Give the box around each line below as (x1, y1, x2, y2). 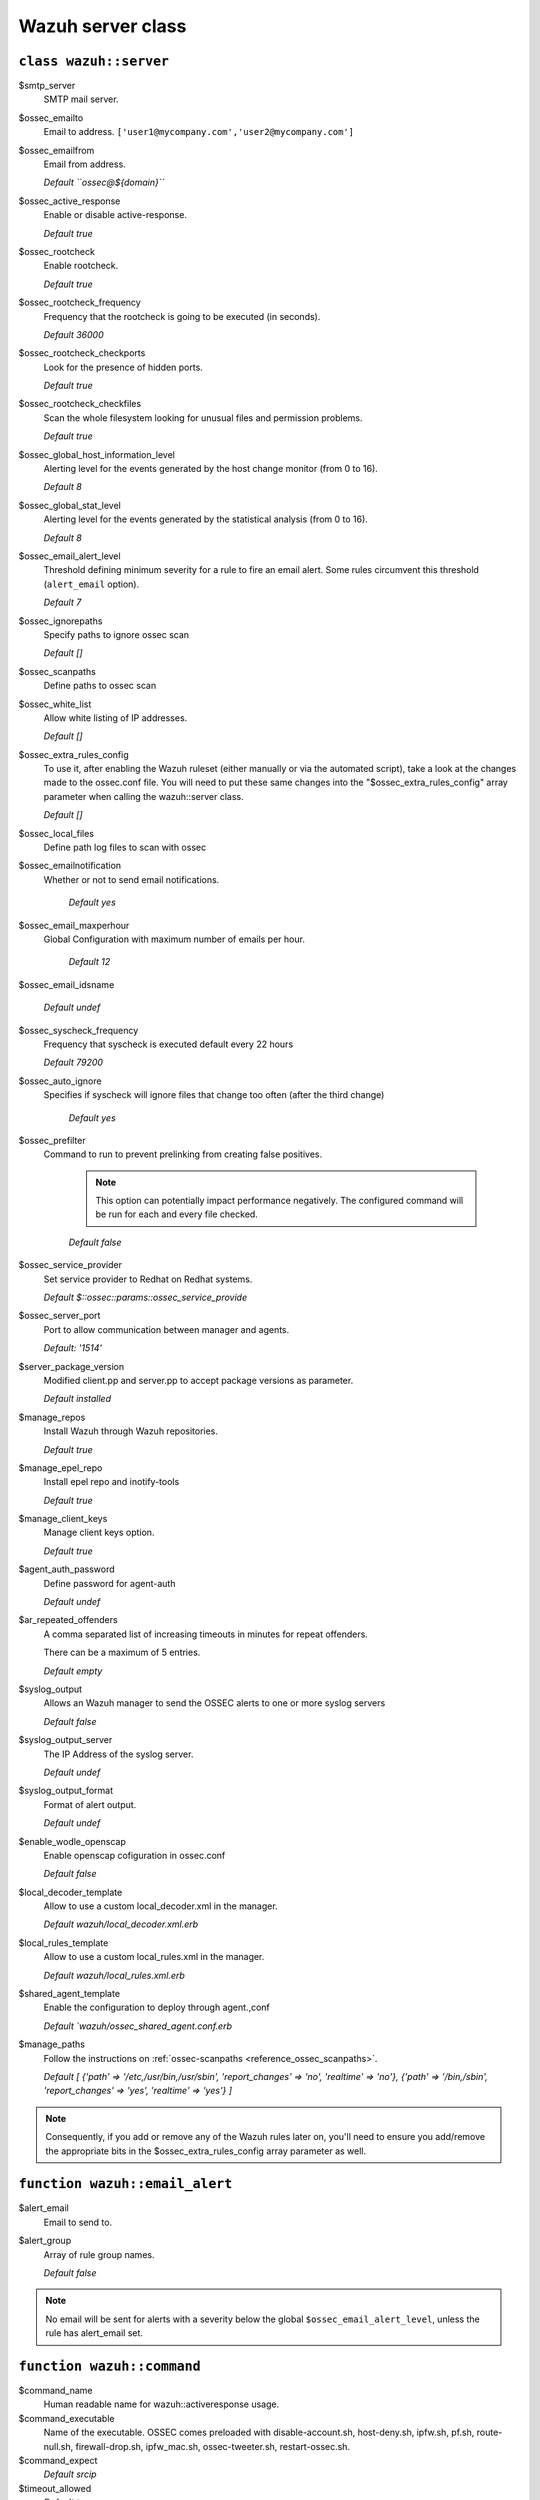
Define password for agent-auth (43, 1577, 176, 1589)
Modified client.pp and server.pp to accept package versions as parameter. (43, 1374, 354, 1386)
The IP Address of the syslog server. (43, 1748, 194, 1760)
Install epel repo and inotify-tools (43, 1476, 180, 1488)
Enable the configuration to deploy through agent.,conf (43, 2001, 270, 2014)
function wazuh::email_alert (18, 2176, 233, 2192)
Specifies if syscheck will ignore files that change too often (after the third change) (43, 1089, 385, 1101)
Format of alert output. (43, 1798, 137, 1810)
